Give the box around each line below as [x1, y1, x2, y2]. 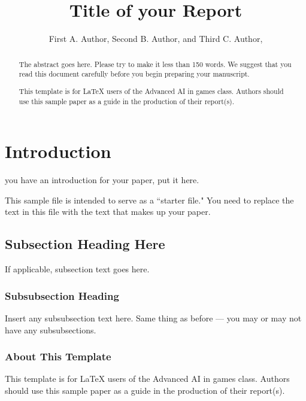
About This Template [5, 349, 111, 364]
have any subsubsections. [5, 323, 96, 336]
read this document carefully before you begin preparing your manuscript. [19, 69, 250, 79]
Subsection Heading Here [5, 235, 165, 253]
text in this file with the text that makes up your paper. [5, 205, 211, 218]
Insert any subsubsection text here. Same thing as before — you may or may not [5, 311, 302, 324]
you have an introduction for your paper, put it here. [5, 174, 199, 186]
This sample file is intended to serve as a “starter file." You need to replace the [5, 193, 294, 206]
